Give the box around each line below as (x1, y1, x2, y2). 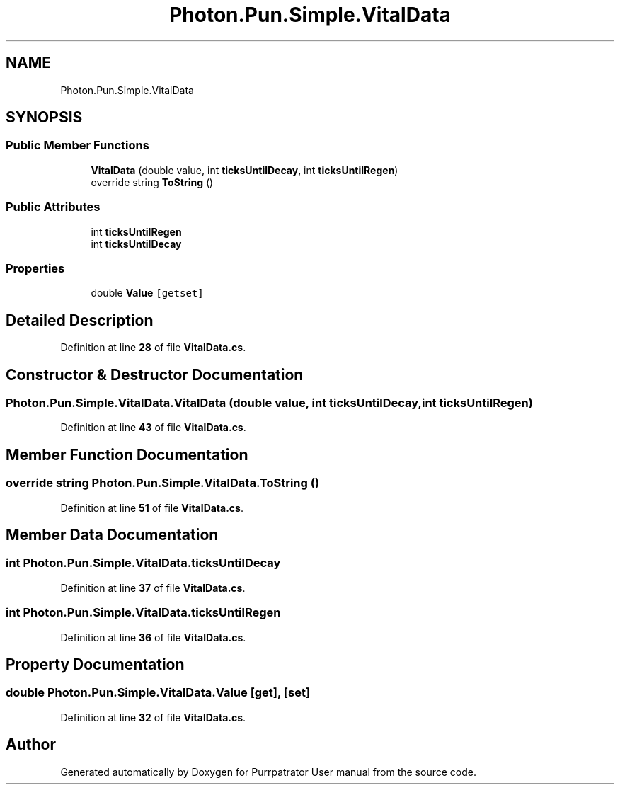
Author (6, 735, 56, 754)
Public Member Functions (6, 138, 149, 153)
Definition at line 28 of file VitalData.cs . (60, 341, 246, 354)
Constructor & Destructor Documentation (6, 365, 304, 384)
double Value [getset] (91, 287, 204, 299)
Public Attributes (6, 200, 101, 214)
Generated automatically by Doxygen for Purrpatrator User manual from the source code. (60, 765, 476, 778)
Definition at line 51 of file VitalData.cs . (60, 501, 243, 514)
